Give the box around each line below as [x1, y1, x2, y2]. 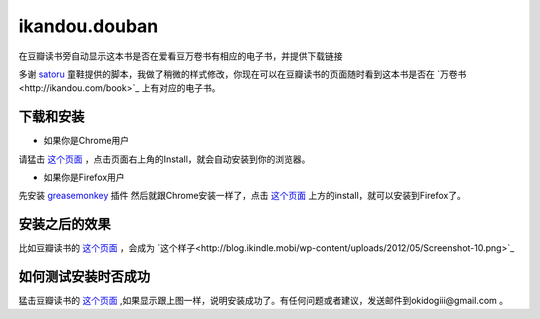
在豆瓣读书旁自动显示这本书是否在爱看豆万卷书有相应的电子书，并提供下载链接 [18, 50, 343, 62]
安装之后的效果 [18, 216, 111, 233]
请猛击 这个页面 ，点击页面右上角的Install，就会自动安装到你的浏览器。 [18, 153, 311, 165]
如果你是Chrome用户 [43, 135, 130, 147]
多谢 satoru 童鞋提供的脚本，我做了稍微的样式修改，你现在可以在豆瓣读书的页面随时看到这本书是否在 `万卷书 [18, 68, 467, 80]
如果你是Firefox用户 [43, 171, 125, 184]
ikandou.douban [18, 15, 159, 37]
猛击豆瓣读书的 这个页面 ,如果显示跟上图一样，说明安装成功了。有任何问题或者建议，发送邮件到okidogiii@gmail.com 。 [18, 295, 509, 307]
